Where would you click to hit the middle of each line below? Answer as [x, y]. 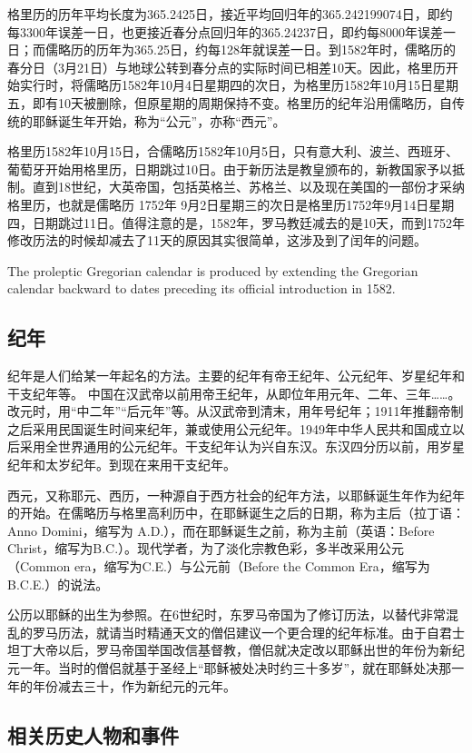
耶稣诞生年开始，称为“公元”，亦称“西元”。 [159, 120]
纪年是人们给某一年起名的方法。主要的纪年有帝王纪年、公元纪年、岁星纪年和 [236, 376]
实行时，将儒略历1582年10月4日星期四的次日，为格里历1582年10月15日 [226, 85]
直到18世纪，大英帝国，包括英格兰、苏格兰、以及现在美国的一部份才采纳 [248, 187]
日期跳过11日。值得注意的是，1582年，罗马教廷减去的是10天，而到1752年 [248, 222]
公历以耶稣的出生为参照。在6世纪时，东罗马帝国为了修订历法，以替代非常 [226, 614]
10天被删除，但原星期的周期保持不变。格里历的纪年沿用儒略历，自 [255, 102]
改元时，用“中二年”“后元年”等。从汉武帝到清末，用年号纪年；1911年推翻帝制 [236, 411]
